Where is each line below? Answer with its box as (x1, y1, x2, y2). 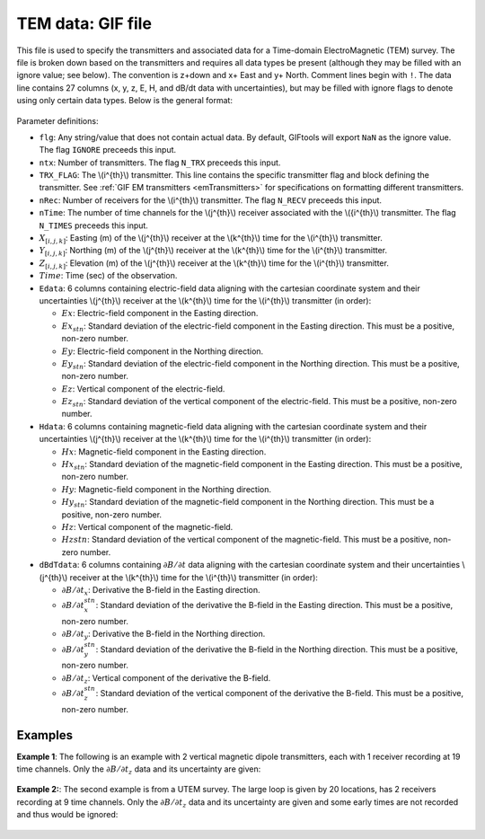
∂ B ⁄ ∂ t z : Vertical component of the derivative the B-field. (61, 672, 271, 685)
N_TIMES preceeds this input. (39, 220, 148, 231)
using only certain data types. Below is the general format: (16, 95, 234, 106)
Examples (16, 728, 74, 743)
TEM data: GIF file (16, 13, 153, 33)
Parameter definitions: (16, 115, 99, 126)
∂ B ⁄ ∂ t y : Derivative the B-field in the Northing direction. (61, 629, 266, 641)
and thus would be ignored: (16, 809, 119, 820)
